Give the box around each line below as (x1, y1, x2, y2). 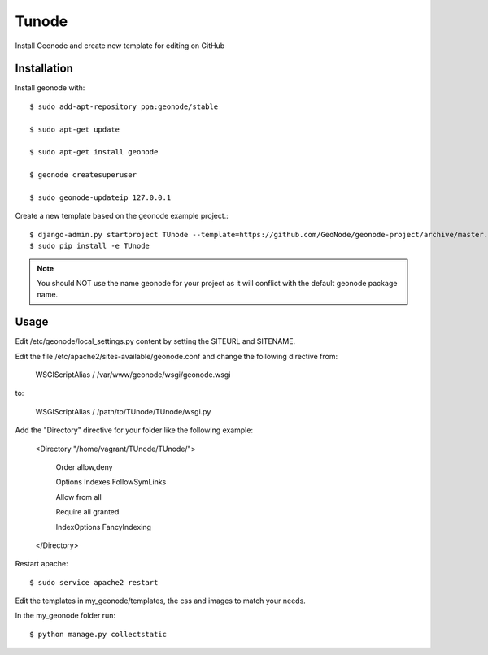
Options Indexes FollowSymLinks (55, 477, 167, 487)
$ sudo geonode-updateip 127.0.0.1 (29, 193, 172, 202)
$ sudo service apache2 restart (29, 578, 159, 587)
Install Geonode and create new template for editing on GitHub (15, 41, 225, 50)
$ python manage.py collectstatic (29, 630, 167, 639)
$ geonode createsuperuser (29, 171, 137, 180)
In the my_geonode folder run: (15, 610, 115, 621)
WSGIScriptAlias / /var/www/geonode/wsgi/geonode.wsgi (35, 370, 231, 380)
